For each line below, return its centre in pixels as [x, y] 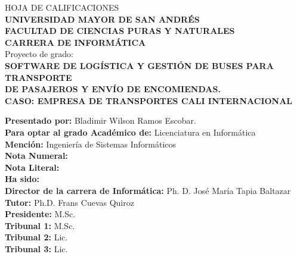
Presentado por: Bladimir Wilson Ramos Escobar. [100, 120]
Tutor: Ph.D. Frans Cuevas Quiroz [69, 202]
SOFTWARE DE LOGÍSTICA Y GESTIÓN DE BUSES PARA [139, 65]
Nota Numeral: [36, 156]
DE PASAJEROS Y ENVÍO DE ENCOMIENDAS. [113, 89]
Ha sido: [22, 179]
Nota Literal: [32, 167]
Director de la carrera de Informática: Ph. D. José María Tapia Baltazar [148, 190]
